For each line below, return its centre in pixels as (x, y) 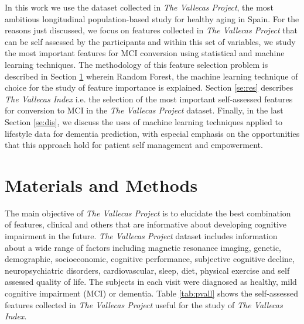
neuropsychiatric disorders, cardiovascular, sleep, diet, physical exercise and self (147, 270)
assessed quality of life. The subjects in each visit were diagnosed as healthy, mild (151, 282)
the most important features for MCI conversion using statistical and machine (145, 53)
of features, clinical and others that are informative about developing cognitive (146, 224)
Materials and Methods (101, 185)
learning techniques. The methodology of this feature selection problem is (136, 64)
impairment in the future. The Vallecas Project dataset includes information (141, 236)
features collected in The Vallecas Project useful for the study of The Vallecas (144, 304)
